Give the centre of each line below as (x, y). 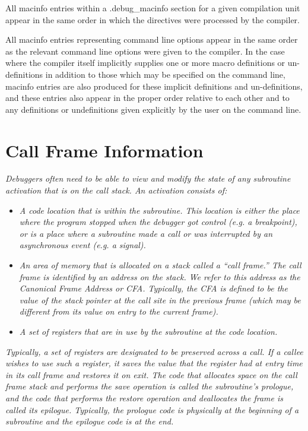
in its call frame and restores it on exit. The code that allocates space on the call (151, 374)
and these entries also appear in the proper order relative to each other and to (147, 98)
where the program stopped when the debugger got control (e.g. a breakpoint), (158, 222)
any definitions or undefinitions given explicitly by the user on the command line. (153, 109)
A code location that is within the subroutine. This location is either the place (159, 210)
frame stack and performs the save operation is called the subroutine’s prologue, (150, 386)
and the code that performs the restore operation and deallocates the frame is (145, 397)
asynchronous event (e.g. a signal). (82, 245)
